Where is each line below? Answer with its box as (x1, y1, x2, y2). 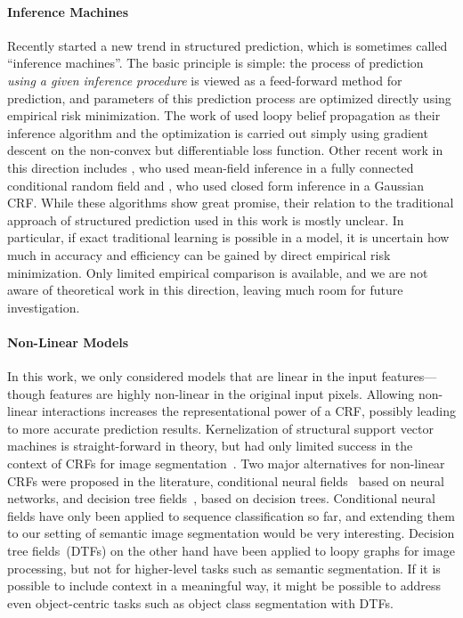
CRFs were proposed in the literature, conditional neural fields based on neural (7, 471, 444, 490)
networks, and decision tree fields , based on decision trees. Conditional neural (7, 489, 435, 508)
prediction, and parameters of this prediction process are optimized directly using (7, 88, 451, 107)
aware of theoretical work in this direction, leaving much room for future (7, 281, 403, 299)
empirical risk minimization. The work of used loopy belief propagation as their (7, 106, 441, 125)
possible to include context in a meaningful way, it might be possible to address (7, 576, 442, 595)
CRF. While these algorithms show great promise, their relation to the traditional (7, 193, 454, 212)
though (7, 384, 45, 403)
